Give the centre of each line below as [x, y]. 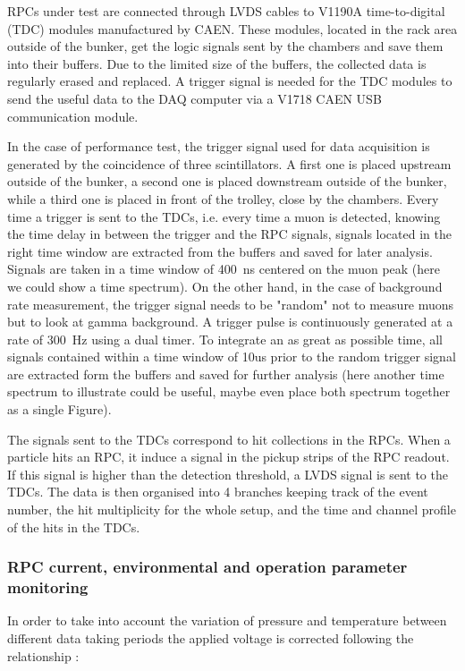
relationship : [43, 655]
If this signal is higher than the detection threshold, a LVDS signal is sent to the [228, 474]
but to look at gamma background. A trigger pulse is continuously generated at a [230, 322]
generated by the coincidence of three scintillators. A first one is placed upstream [229, 163]
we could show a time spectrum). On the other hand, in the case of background [225, 286]
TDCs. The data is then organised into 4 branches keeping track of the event [218, 492]
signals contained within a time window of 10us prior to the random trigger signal [232, 357]
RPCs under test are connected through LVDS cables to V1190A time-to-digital [226, 11]
